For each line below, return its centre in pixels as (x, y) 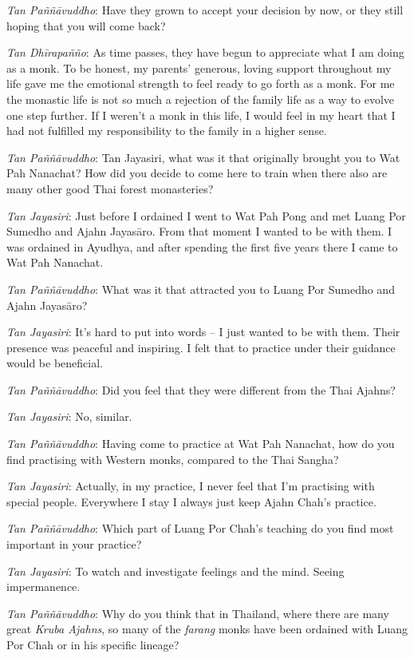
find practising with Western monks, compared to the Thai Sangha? (173, 459)
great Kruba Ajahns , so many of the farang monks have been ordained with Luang (207, 629)
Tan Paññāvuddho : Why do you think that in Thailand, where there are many (198, 613)
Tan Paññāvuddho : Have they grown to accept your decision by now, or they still (205, 10)
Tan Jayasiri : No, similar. (69, 416)
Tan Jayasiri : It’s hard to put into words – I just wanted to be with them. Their (203, 332)
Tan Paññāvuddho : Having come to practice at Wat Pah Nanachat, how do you (201, 444)
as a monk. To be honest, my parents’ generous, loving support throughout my (199, 67)
